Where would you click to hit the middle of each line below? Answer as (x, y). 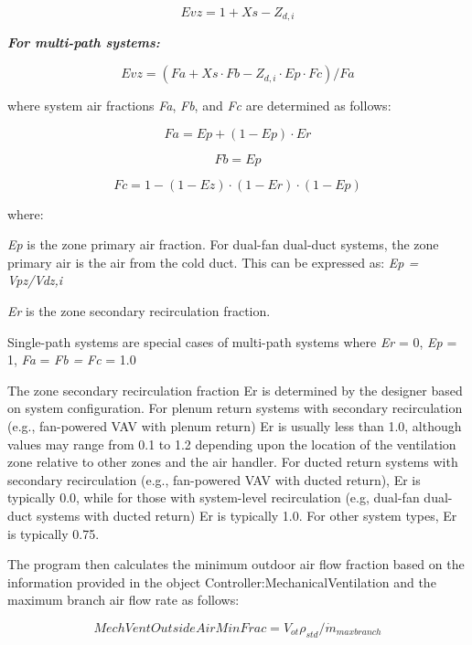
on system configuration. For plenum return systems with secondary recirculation (235, 408)
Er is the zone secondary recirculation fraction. (139, 311)
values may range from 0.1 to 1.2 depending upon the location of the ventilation (232, 444)
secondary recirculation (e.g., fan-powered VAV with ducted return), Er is (214, 479)
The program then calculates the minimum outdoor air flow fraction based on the (236, 564)
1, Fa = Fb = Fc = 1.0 (72, 360)
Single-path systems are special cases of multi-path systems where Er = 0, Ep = (232, 341)
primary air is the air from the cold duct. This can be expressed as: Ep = (213, 262)
